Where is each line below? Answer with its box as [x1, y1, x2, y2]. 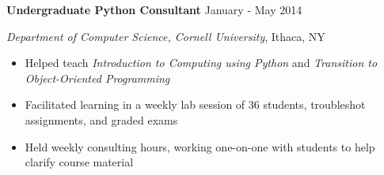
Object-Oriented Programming [25, 69, 170, 86]
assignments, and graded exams [25, 111, 178, 128]
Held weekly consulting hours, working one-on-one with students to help [25, 138, 375, 155]
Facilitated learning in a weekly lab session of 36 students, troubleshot [25, 96, 366, 113]
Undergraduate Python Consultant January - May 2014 [6, 2, 302, 17]
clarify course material [25, 154, 134, 170]
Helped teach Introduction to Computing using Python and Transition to [25, 54, 378, 71]
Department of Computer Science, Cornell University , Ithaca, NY [6, 28, 325, 44]
